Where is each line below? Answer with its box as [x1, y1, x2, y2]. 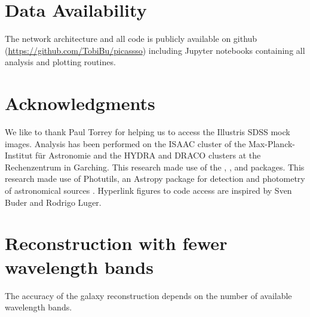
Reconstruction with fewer [5, 231, 228, 255]
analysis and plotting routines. [5, 56, 116, 68]
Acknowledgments [5, 91, 155, 115]
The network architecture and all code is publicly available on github [5, 32, 257, 45]
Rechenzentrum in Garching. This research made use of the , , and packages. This [5, 160, 305, 173]
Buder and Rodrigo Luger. [5, 196, 102, 208]
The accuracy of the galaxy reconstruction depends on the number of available [5, 289, 292, 301]
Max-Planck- [248, 137, 296, 150]
